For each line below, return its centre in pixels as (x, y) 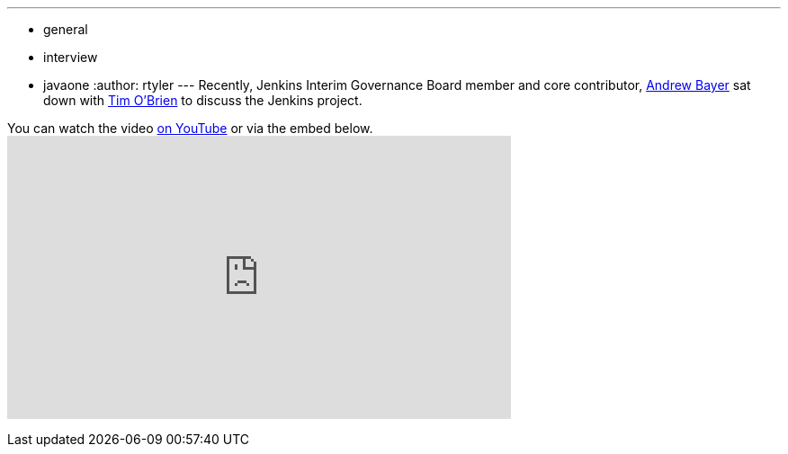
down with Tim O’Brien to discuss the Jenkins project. (203, 100)
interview (71, 57)
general (66, 29)
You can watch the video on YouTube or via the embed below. (190, 128)
